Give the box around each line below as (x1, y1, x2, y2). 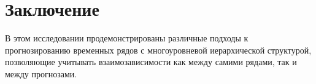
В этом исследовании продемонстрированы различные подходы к (5, 32, 249, 44)
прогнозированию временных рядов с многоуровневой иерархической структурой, (5, 43, 312, 56)
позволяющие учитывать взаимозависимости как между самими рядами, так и (5, 55, 297, 68)
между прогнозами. (5, 67, 77, 80)
